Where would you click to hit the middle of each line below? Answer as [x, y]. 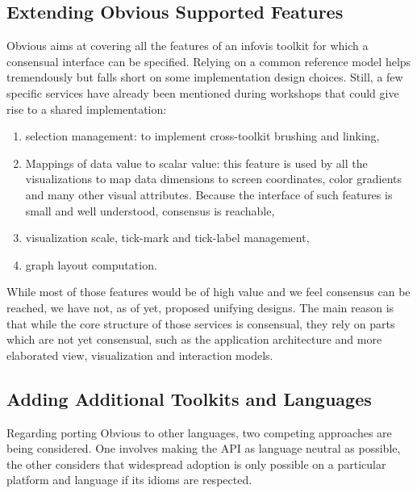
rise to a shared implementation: [87, 109]
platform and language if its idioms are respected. [129, 480]
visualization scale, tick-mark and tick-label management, [167, 238]
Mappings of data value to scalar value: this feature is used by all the [196, 163]
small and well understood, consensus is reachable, [150, 210]
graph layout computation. [91, 264]
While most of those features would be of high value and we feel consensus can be [208, 292]
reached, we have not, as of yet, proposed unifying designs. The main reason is [200, 307]
